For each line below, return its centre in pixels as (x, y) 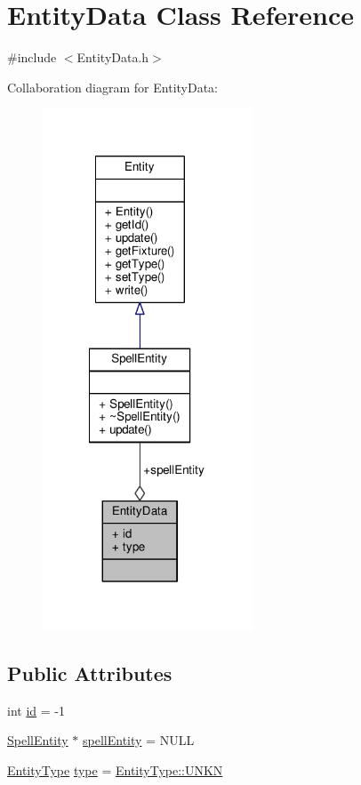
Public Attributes (90, 673)
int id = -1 (36, 710)
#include (32, 57)
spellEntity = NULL (139, 740)
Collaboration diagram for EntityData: (113, 87)
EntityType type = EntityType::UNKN (115, 769)
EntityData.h (113, 57)
